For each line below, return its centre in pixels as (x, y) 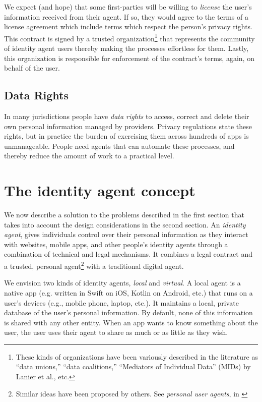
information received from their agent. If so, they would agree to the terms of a (126, 16)
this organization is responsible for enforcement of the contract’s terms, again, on (129, 58)
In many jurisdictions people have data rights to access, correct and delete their (127, 116)
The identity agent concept (100, 190)
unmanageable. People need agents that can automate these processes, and (119, 146)
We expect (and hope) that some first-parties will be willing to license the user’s (128, 7)
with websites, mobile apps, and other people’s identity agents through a (116, 244)
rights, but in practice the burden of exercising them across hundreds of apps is (126, 136)
